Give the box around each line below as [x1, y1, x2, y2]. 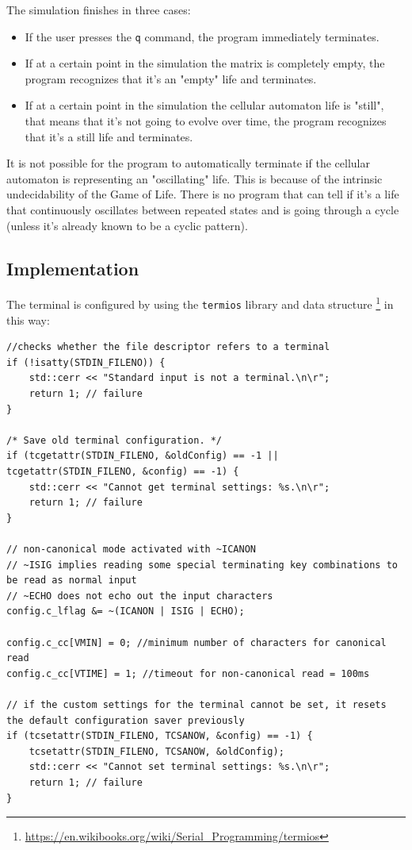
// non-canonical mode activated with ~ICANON [6, 544, 256, 556]
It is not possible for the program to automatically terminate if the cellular [6, 155, 370, 171]
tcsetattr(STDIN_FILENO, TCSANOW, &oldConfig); [29, 745, 284, 757]
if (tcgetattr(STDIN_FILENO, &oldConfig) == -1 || [6, 450, 279, 462]
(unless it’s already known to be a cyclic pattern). [6, 217, 248, 233]
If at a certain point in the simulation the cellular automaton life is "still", [25, 97, 384, 113]
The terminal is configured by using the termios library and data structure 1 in [6, 294, 394, 313]
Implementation [6, 256, 139, 280]
